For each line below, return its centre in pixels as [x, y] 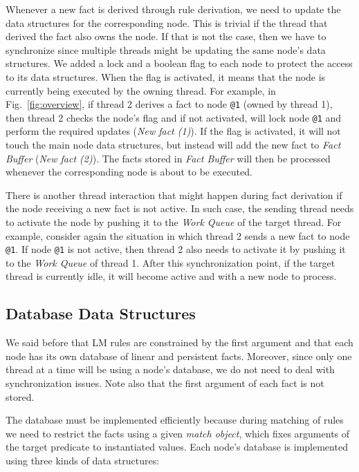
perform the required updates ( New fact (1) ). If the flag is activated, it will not [173, 131]
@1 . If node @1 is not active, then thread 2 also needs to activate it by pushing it [176, 249]
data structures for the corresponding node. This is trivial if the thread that [167, 22]
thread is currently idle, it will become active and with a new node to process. [171, 276]
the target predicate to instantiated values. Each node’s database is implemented [177, 447]
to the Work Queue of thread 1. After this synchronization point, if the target [171, 262]
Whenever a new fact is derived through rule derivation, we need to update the [173, 9]
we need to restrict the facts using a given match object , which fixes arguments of [178, 433]
